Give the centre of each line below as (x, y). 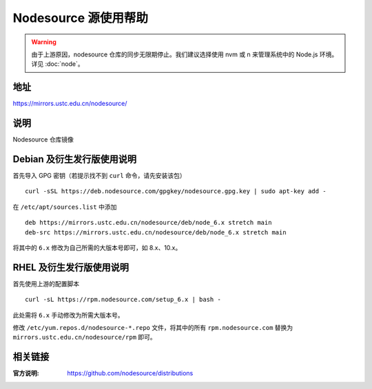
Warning (44, 42)
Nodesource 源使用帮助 (80, 18)
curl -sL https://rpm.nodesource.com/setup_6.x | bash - (123, 300)
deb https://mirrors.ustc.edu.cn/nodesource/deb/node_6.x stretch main (148, 223)
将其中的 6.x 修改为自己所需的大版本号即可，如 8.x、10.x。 (97, 248)
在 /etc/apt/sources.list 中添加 (65, 207)
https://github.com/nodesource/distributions (130, 373)
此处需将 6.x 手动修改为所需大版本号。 (68, 315)
